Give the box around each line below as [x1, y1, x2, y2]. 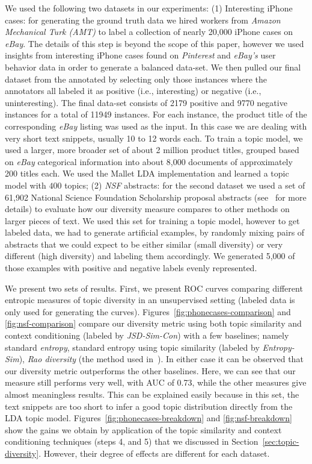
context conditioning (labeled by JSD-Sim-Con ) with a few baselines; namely [5, 329, 289, 342]
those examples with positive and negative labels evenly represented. [5, 262, 257, 274]
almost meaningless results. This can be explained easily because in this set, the [5, 388, 299, 400]
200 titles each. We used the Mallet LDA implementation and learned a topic [5, 167, 289, 180]
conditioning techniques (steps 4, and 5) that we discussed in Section [5, 435, 258, 448]
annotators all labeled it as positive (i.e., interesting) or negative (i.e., [5, 84, 262, 97]
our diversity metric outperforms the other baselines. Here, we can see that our [5, 364, 296, 377]
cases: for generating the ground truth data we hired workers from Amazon [5, 13, 281, 26]
